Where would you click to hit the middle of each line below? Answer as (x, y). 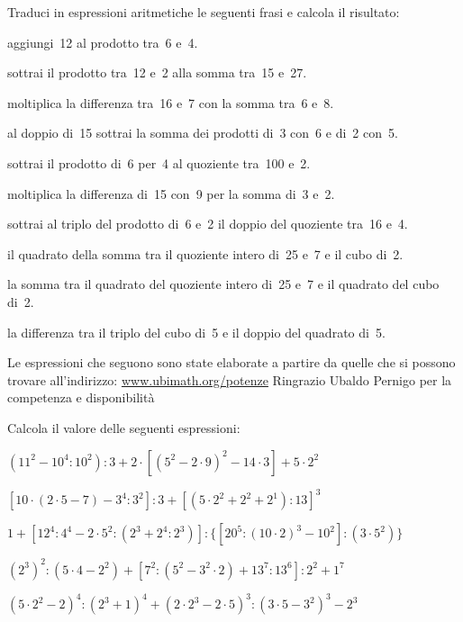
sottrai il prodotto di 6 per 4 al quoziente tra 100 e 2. (159, 162)
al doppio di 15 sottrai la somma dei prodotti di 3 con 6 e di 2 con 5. (203, 133)
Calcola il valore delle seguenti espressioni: (124, 427)
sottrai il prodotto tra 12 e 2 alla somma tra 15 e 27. (157, 72)
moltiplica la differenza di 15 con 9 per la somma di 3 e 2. (171, 193)
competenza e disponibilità (81, 397)
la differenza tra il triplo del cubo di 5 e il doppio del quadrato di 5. (196, 332)
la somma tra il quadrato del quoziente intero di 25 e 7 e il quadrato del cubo (223, 284)
